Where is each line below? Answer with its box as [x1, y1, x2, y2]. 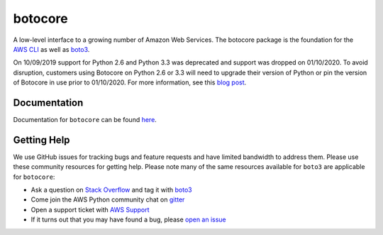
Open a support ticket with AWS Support [30, 205, 150, 214]
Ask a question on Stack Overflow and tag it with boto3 [30, 185, 192, 195]
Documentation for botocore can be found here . [13, 116, 157, 124]
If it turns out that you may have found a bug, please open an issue [30, 215, 226, 224]
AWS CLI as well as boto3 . [13, 45, 90, 53]
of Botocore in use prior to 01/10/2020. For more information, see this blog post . [13, 78, 247, 87]
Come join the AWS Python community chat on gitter [30, 195, 185, 204]
